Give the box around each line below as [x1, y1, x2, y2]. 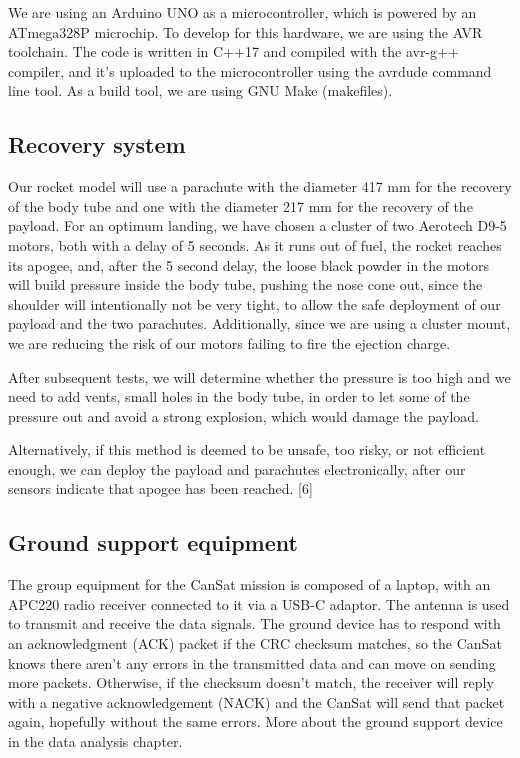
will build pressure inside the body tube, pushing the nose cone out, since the [8, 274, 483, 295]
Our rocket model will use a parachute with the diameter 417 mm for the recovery [8, 176, 512, 197]
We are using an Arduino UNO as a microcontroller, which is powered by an [8, 2, 477, 22]
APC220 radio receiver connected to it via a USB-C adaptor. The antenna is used [8, 593, 510, 614]
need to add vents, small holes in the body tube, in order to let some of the [8, 386, 470, 407]
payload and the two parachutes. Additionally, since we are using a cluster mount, [8, 313, 511, 334]
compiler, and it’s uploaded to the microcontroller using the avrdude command [8, 60, 492, 81]
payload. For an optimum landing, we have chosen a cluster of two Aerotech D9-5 [8, 215, 507, 236]
